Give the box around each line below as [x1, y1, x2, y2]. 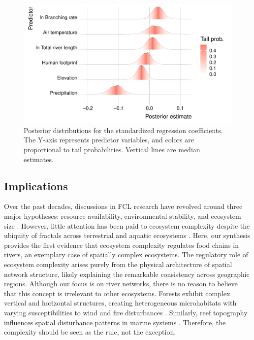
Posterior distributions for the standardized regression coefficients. [24, 125, 223, 135]
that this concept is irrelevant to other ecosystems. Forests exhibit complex [4, 288, 230, 298]
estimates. [24, 154, 54, 164]
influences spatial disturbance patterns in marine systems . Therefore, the [4, 317, 226, 327]
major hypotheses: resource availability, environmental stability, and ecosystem [4, 210, 241, 221]
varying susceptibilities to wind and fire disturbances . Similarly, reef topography [4, 307, 248, 317]
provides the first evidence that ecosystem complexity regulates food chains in [4, 239, 239, 250]
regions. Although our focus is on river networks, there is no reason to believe [4, 278, 238, 289]
